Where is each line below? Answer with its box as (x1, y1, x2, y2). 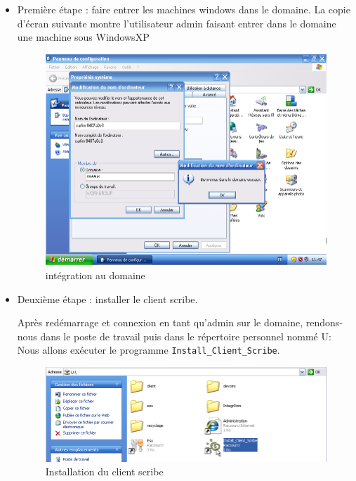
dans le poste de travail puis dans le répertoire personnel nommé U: (40, 328, 331, 343)
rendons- (305, 315, 343, 330)
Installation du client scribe (45, 464, 164, 479)
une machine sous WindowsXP (17, 30, 150, 44)
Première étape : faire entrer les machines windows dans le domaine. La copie (17, 2, 350, 16)
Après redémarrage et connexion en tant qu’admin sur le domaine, (17, 315, 303, 330)
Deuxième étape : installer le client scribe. (17, 291, 198, 306)
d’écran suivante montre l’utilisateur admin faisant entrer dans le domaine (17, 15, 336, 30)
